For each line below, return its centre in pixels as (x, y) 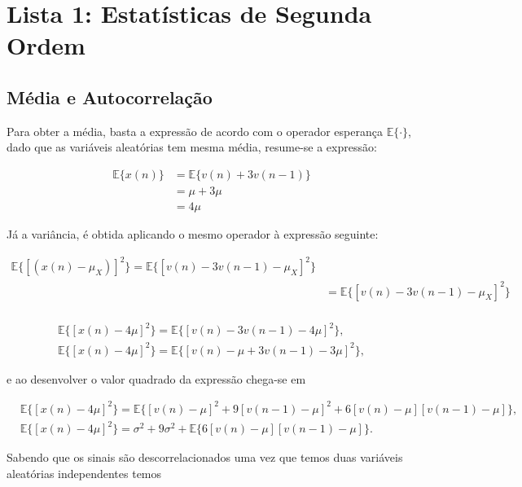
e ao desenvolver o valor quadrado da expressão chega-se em (156, 378)
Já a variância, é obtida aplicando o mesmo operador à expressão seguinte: (193, 234)
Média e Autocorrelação (110, 97)
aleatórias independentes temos (84, 474)
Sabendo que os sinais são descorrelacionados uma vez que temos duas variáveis (205, 457)
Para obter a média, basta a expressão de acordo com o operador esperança (195, 131)
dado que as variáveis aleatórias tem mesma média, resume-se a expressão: (192, 147)
